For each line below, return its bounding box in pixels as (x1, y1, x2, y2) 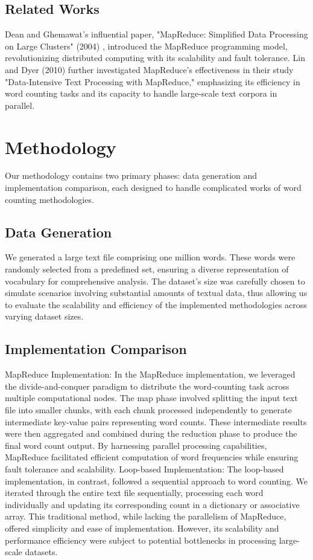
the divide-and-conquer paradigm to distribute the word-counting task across (5, 379, 289, 392)
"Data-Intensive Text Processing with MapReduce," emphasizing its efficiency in (5, 75, 300, 88)
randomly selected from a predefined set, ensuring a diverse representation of (5, 263, 289, 275)
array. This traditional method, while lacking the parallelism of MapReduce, (5, 510, 286, 523)
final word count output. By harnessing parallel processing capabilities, (5, 439, 267, 451)
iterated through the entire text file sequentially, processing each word (5, 486, 264, 499)
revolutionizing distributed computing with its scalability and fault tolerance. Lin (5, 51, 306, 64)
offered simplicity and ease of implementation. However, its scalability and (5, 521, 279, 534)
